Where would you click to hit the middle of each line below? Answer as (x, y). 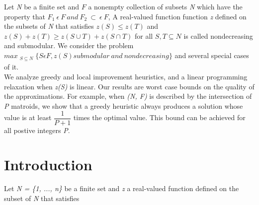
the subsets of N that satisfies (49, 26)
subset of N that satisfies (42, 198)
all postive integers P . (37, 130)
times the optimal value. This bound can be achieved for (159, 117)
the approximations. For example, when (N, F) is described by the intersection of (128, 96)
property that (25, 16)
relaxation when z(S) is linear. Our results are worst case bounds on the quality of (129, 86)
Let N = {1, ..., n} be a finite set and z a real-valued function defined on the (122, 188)
